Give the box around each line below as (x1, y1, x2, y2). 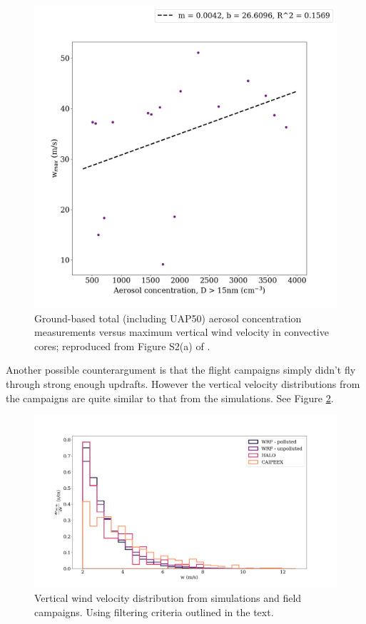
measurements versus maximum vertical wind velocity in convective (34, 324, 329, 339)
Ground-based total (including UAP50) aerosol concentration (34, 310, 302, 325)
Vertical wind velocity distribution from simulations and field (34, 590, 302, 605)
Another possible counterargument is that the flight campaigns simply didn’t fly (6, 362, 356, 377)
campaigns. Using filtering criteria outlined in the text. (34, 604, 274, 619)
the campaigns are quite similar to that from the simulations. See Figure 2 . (6, 390, 334, 405)
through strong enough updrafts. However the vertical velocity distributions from (6, 376, 360, 391)
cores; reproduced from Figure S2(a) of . (34, 338, 210, 353)
